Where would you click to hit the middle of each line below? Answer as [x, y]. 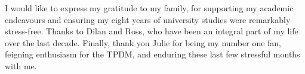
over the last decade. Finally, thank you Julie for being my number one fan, [143, 42]
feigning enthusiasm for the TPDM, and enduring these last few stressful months [152, 54]
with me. [21, 65]
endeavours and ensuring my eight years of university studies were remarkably [148, 19]
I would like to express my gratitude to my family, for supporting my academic [149, 8]
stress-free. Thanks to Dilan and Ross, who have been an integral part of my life [152, 31]
